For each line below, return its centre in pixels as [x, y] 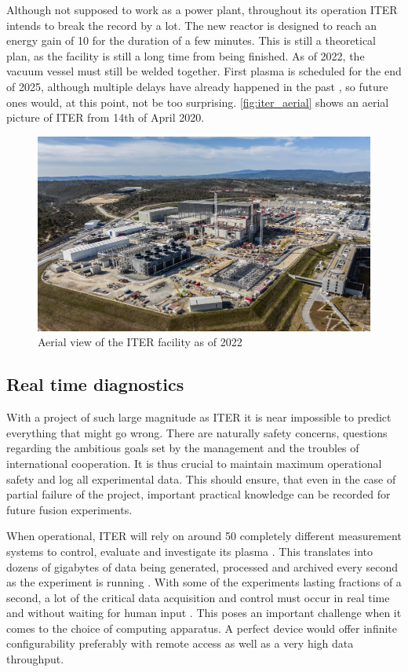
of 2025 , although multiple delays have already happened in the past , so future [197, 86]
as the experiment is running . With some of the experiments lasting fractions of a [204, 582]
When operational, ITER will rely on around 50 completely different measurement [204, 536]
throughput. [35, 659]
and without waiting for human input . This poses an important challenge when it [204, 613]
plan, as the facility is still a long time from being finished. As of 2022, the [186, 55]
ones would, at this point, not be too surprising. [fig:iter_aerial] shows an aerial [198, 102]
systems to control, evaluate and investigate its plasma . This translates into [190, 551]
